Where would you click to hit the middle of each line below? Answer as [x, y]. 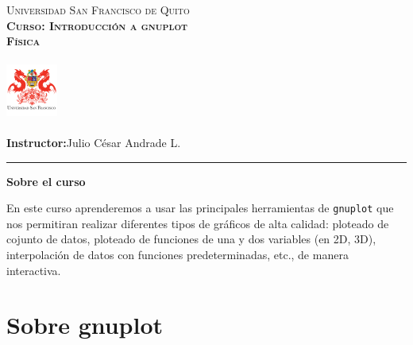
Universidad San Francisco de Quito [98, 10]
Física [23, 41]
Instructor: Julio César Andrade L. [94, 142]
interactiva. [34, 270]
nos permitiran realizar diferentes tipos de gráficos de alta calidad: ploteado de [198, 223]
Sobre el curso [46, 181]
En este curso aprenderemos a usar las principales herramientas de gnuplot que [200, 208]
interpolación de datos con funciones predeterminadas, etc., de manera [178, 254]
